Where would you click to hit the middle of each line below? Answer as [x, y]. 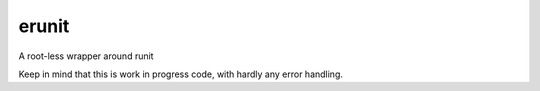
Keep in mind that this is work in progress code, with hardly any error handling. [181, 74]
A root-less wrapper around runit [86, 56]
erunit [44, 26]
